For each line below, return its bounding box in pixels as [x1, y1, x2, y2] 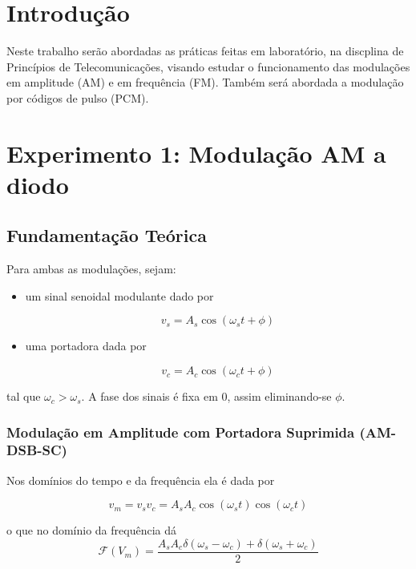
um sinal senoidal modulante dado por [25, 287, 214, 304]
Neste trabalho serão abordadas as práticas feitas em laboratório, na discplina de [6, 42, 404, 59]
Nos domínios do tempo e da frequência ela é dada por [6, 471, 275, 488]
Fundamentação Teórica [6, 223, 207, 248]
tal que [6, 388, 41, 405]
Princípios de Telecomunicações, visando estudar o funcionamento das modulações [6, 58, 410, 75]
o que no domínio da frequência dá [6, 522, 177, 539]
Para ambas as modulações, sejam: [6, 260, 176, 277]
